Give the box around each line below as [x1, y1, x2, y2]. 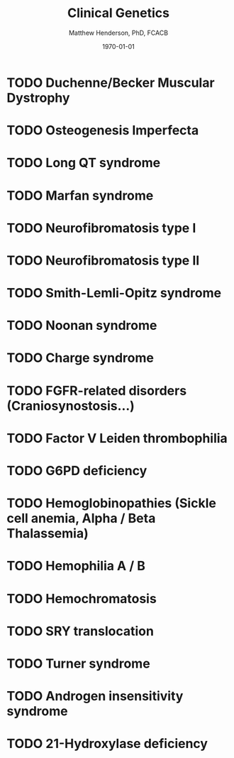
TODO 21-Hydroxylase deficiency [6, 736, 208, 752]
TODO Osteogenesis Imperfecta [6, 122, 199, 139]
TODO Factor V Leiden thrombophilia [6, 430, 228, 446]
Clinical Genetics [67, 5, 169, 21]
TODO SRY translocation [6, 623, 154, 639]
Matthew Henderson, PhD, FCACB [69, 28, 168, 37]
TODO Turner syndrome [6, 656, 150, 671]
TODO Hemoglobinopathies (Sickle [6, 496, 217, 511]
